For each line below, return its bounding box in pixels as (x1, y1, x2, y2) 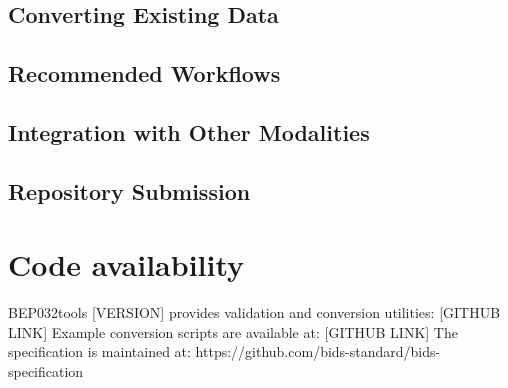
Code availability (8, 244, 245, 285)
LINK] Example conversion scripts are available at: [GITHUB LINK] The (8, 321, 458, 342)
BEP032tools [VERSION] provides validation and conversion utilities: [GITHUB (8, 302, 501, 323)
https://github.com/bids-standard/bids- (195, 341, 441, 362)
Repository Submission (8, 175, 251, 206)
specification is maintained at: (8, 341, 191, 362)
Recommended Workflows (8, 58, 281, 89)
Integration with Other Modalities (8, 116, 370, 147)
